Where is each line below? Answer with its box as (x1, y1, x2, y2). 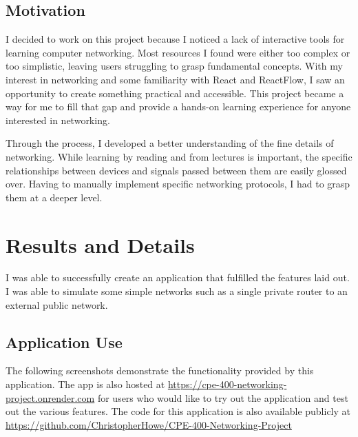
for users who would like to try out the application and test (97, 390, 348, 405)
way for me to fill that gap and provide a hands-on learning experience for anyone (6, 99, 351, 114)
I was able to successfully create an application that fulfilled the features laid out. (6, 270, 350, 285)
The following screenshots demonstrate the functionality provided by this (6, 363, 314, 378)
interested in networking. (6, 112, 110, 127)
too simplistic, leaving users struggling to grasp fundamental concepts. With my (6, 59, 343, 73)
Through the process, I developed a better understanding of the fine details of (6, 136, 334, 150)
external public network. (6, 297, 108, 312)
